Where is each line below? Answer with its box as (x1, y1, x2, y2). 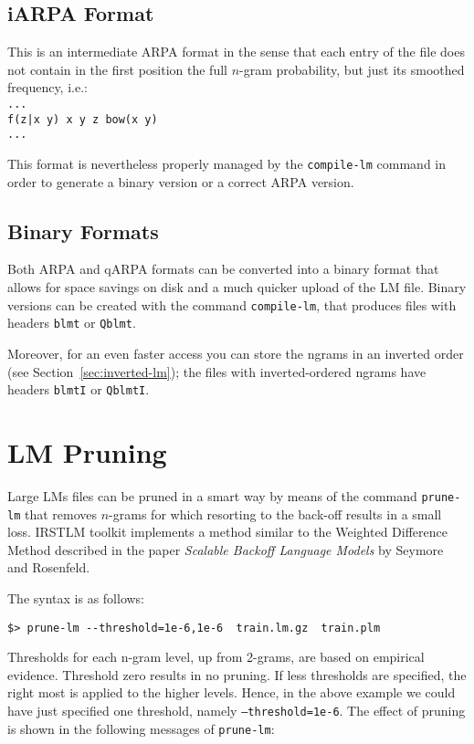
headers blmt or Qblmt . (7, 313, 136, 332)
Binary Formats (7, 216, 159, 245)
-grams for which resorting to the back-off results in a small (109, 504, 442, 523)
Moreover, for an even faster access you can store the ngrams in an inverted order (7, 343, 464, 362)
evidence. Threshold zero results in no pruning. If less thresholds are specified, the (7, 665, 467, 684)
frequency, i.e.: (7, 78, 88, 97)
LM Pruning (7, 433, 167, 470)
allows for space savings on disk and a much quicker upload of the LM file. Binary (7, 278, 467, 296)
